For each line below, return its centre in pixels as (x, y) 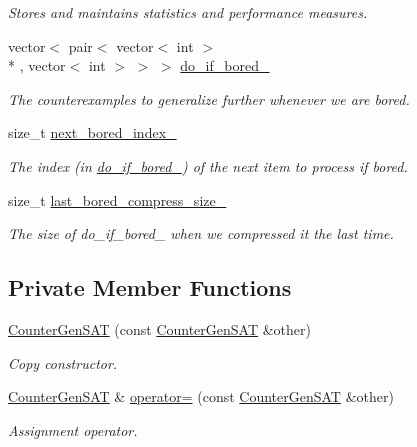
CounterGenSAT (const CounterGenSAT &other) (159, 328)
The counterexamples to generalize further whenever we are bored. (209, 98)
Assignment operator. (73, 429)
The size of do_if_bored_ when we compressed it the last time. (201, 233)
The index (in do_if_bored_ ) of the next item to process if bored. (208, 165)
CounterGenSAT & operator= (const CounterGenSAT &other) (201, 396)
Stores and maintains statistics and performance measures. (188, 12)
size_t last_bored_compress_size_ (117, 199)
